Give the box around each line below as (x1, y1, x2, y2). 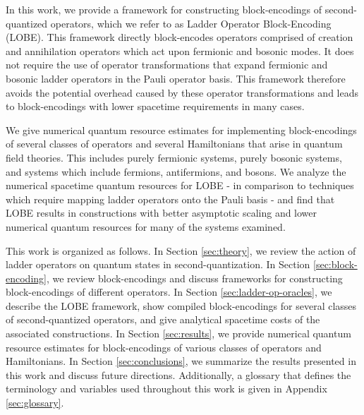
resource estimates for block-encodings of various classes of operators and (6, 339, 322, 354)
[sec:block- (313, 257, 358, 272)
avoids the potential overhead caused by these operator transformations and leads (6, 85, 358, 100)
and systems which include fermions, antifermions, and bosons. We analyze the (6, 164, 346, 179)
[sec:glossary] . (6, 395, 64, 410)
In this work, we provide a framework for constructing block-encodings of (6, 2, 322, 16)
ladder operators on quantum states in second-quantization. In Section (6, 257, 310, 272)
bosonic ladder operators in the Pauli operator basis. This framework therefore (6, 71, 346, 85)
